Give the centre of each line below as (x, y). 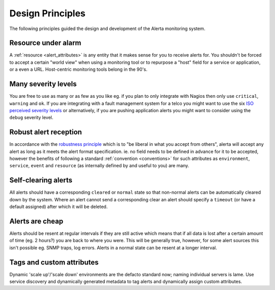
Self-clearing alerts (41, 180)
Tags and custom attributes (54, 262)
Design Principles (48, 13)
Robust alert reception (46, 132)
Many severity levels (43, 84)
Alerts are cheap (36, 221)
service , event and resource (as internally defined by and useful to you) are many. (99, 166)
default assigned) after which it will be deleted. (59, 207)
